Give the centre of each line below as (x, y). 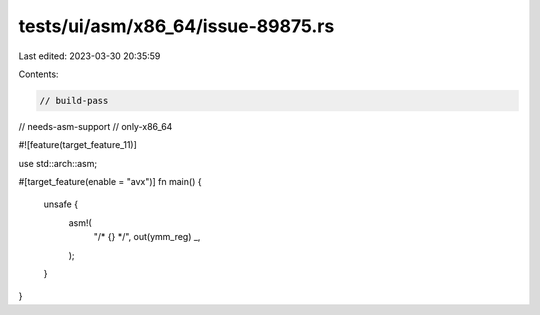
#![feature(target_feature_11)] (77, 145)
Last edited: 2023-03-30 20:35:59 (89, 56)
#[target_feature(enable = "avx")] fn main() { (110, 182)
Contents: (38, 74)
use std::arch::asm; (58, 163)
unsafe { (61, 204)
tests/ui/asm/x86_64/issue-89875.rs (176, 26)
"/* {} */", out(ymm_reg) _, (147, 237)
